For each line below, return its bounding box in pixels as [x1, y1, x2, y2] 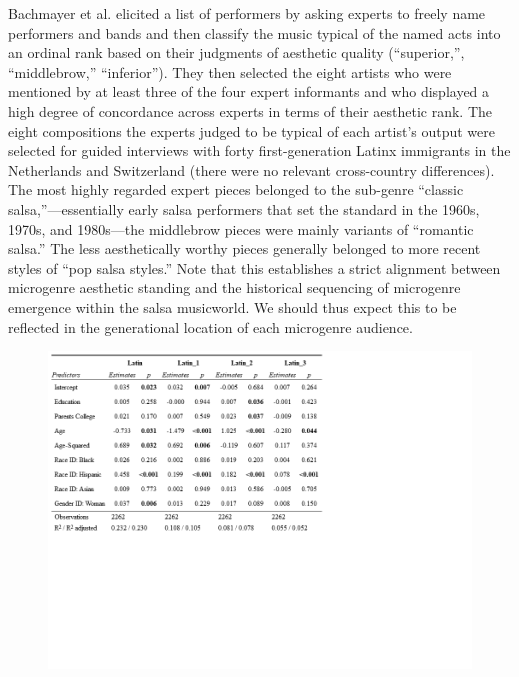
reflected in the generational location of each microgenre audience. [8, 316, 413, 337]
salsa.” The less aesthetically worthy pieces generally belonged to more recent [8, 238, 481, 259]
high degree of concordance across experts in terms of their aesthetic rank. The [8, 100, 493, 121]
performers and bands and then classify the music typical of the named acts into [8, 22, 501, 43]
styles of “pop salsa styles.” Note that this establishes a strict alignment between [8, 257, 501, 278]
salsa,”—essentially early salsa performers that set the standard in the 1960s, [8, 198, 480, 219]
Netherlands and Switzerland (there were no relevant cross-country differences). [8, 159, 495, 180]
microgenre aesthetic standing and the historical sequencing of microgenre [8, 277, 461, 298]
